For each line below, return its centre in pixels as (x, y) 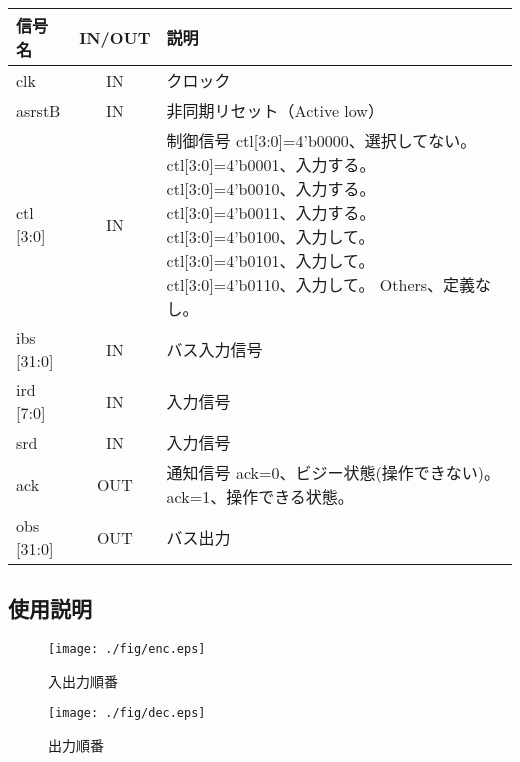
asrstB (38, 110)
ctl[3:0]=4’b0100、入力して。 (270, 236)
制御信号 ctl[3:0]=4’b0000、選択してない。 (321, 140)
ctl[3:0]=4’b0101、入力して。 (270, 260)
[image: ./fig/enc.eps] (127, 649)
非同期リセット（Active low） (275, 110)
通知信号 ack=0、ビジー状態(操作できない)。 (333, 472)
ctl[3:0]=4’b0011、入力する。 (271, 212)
